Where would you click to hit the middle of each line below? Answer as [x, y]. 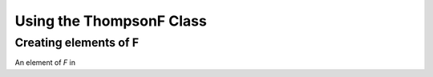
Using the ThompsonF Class [111, 21]
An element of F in [45, 63]
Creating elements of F [77, 43]
